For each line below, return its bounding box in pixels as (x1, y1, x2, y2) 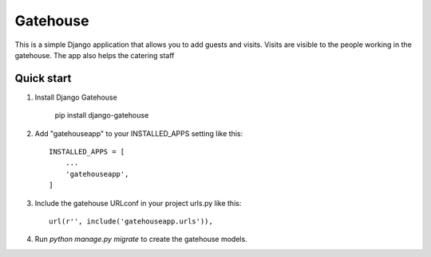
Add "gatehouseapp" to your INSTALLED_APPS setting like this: (34, 128, 243, 138)
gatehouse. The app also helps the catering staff (14, 50, 175, 60)
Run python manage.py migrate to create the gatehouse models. (34, 235, 247, 244)
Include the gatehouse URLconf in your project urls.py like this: (34, 198, 242, 208)
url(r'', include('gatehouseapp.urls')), (49, 216, 213, 226)
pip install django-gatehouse (54, 111, 149, 120)
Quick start (14, 72, 72, 85)
